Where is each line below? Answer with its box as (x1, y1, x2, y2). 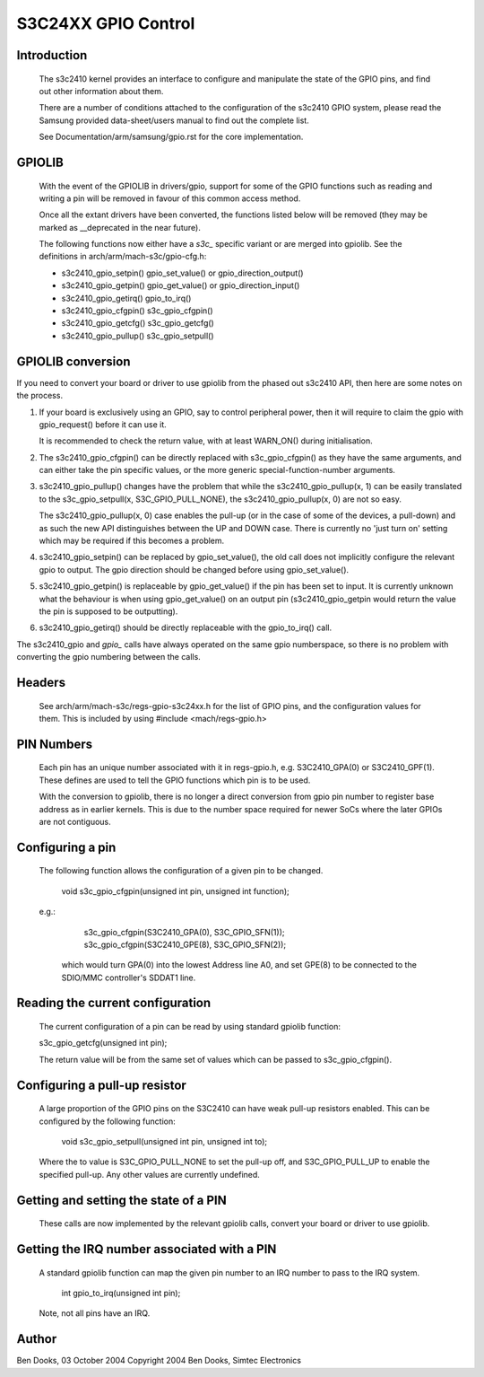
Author (16, 1331, 57, 1346)
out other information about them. (39, 85, 164, 96)
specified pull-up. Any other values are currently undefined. (39, 1169, 260, 1180)
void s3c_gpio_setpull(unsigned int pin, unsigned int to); (61, 1136, 268, 1147)
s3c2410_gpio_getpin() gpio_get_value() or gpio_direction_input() (61, 280, 300, 291)
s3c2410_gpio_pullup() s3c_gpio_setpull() (61, 330, 214, 341)
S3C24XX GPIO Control (16, 13, 195, 33)
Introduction (16, 48, 88, 63)
